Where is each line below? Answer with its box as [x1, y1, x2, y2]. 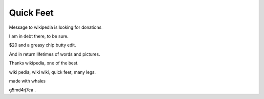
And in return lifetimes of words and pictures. [9, 51, 100, 57]
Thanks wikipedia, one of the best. [9, 60, 79, 66]
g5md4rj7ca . [9, 87, 36, 93]
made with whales [9, 78, 46, 84]
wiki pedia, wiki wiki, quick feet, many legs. [9, 69, 96, 75]
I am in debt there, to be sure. [9, 33, 68, 39]
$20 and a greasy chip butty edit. [9, 42, 76, 48]
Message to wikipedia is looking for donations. [9, 24, 103, 30]
